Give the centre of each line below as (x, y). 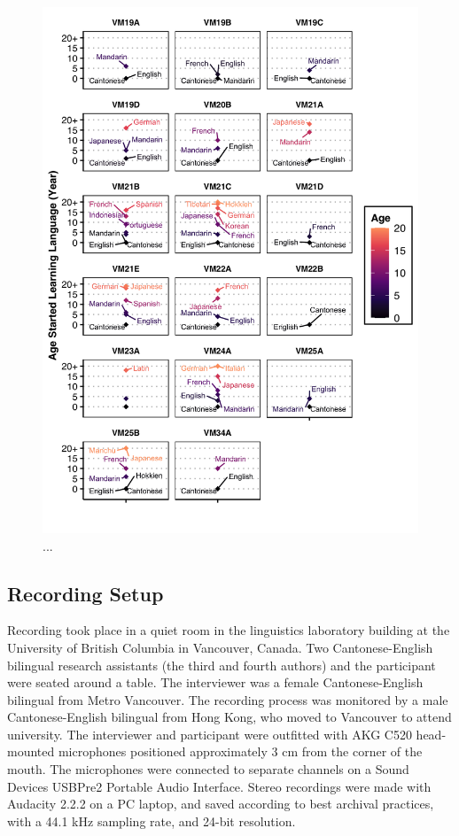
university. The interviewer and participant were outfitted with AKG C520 (210, 734)
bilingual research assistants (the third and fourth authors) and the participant (222, 665)
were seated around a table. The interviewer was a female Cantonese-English (215, 682)
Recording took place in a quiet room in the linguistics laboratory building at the (229, 630)
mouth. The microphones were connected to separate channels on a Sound (208, 769)
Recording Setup (86, 593)
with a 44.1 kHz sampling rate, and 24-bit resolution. (152, 821)
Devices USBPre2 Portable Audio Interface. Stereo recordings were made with (219, 786)
